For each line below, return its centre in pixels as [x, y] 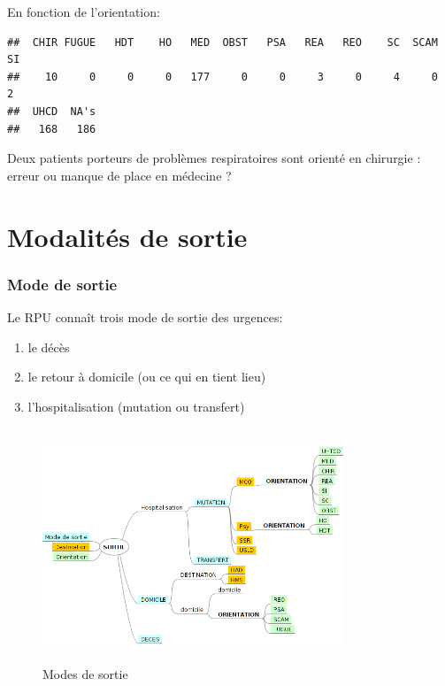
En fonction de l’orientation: [84, 12]
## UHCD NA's [52, 111]
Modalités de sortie [127, 236]
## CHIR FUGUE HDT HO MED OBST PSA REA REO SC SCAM [222, 42]
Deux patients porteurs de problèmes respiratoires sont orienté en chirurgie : [214, 158]
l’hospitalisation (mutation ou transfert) [136, 406]
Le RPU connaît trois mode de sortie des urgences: [145, 316]
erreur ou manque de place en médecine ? [119, 175]
